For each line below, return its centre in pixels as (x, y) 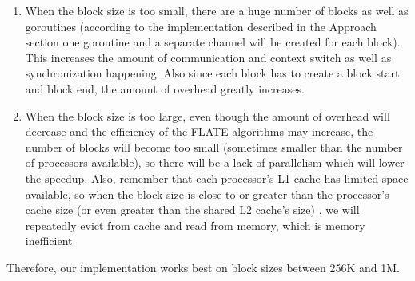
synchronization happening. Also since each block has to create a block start (212, 73)
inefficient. (50, 241)
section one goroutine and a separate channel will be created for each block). (213, 42)
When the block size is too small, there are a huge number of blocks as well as (217, 10)
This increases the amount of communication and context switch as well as (208, 57)
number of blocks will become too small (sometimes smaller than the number (214, 146)
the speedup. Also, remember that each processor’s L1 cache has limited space (217, 178)
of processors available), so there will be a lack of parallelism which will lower (215, 162)
